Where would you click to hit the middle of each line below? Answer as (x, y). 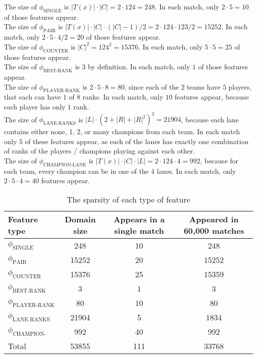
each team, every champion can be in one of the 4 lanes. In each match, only (120, 171)
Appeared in (214, 219)
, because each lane (210, 119)
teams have (204, 86)
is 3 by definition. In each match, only (132, 67)
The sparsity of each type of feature (128, 199)
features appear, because (212, 97)
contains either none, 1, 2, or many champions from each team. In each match (122, 131)
